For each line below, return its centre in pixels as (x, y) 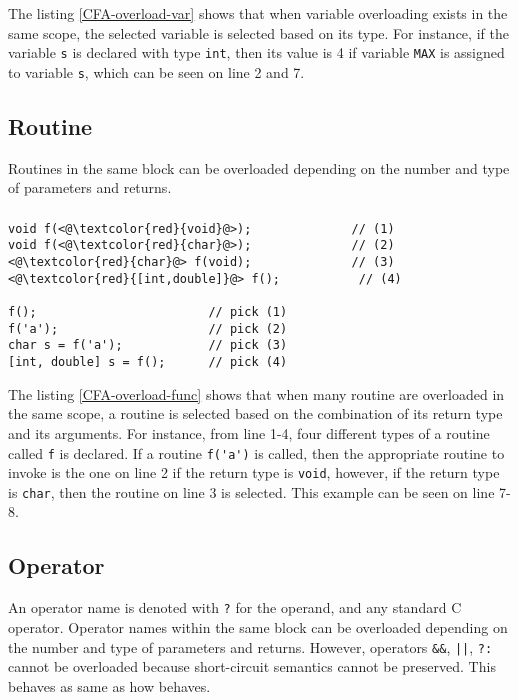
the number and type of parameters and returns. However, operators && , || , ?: (250, 646)
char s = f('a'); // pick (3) (148, 345)
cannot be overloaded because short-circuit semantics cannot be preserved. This (252, 666)
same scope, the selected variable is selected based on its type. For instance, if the (258, 32)
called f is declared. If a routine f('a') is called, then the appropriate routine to (256, 452)
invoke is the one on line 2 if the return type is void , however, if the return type (254, 472)
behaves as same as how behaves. (109, 685)
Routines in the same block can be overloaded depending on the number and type (259, 167)
